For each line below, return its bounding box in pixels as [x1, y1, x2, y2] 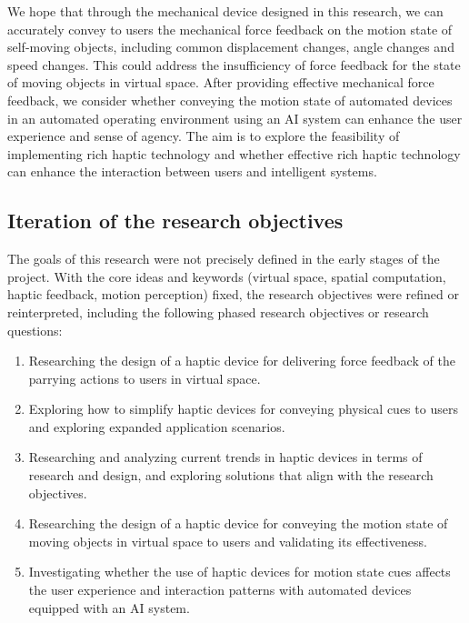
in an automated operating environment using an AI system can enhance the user [7, 108, 463, 127]
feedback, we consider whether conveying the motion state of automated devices [7, 90, 453, 109]
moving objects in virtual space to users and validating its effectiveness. [28, 531, 427, 550]
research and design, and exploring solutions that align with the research [28, 466, 434, 485]
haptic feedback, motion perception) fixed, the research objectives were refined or [7, 285, 459, 304]
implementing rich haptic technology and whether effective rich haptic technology [7, 144, 461, 163]
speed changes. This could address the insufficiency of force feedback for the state [7, 55, 461, 74]
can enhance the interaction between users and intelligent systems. [7, 162, 377, 181]
